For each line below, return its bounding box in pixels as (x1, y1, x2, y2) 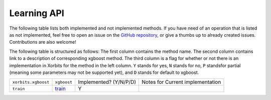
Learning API (9, 8, 65, 19)
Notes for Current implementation (141, 78, 221, 85)
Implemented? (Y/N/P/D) (78, 78, 137, 85)
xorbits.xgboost (12, 79, 50, 85)
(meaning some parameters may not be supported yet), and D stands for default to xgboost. (9, 69, 199, 75)
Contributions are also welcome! (9, 39, 76, 45)
